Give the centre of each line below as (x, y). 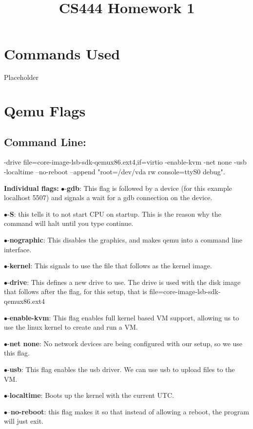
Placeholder (21, 77)
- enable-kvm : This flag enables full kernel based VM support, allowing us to (123, 317)
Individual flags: (31, 188)
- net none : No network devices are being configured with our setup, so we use (125, 343)
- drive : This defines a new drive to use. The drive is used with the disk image (124, 282)
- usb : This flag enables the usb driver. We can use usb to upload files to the (121, 369)
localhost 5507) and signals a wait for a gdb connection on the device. (108, 197)
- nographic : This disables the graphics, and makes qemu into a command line (125, 240)
